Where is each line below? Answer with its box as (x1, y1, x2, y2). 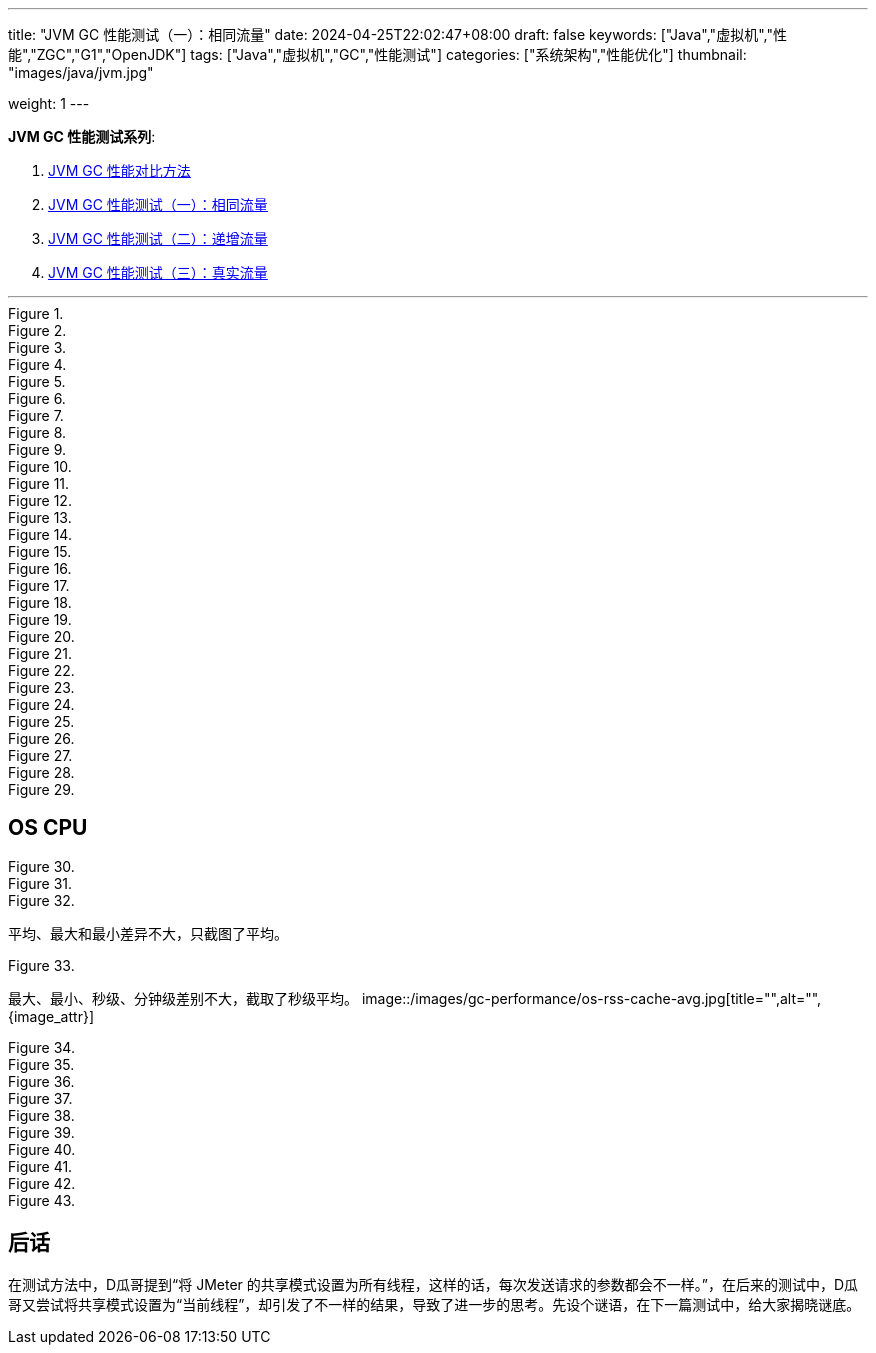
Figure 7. (8, 407, 64, 424)
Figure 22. (8, 662, 75, 679)
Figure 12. (8, 492, 72, 509)
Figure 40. (8, 1140, 76, 1158)
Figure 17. (8, 577, 70, 594)
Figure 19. (8, 611, 72, 628)
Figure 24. (8, 696, 75, 713)
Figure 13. (8, 509, 72, 526)
